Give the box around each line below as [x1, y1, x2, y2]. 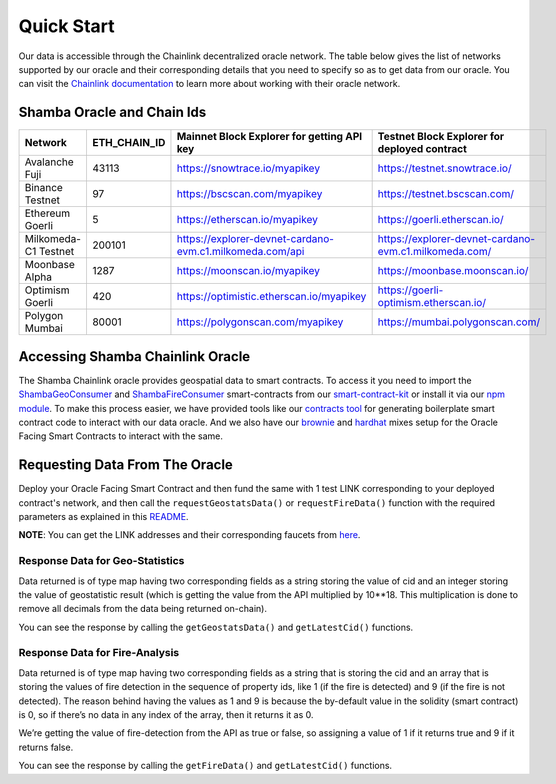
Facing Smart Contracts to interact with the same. [18, 430, 224, 442]
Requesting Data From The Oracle [18, 456, 234, 474]
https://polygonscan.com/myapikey [176, 315, 344, 329]
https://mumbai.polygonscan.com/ [377, 315, 540, 329]
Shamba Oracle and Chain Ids [18, 104, 207, 121]
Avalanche [24, 155, 74, 169]
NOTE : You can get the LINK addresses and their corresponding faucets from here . [18, 529, 361, 541]
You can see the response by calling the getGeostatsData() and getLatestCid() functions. [18, 621, 414, 633]
